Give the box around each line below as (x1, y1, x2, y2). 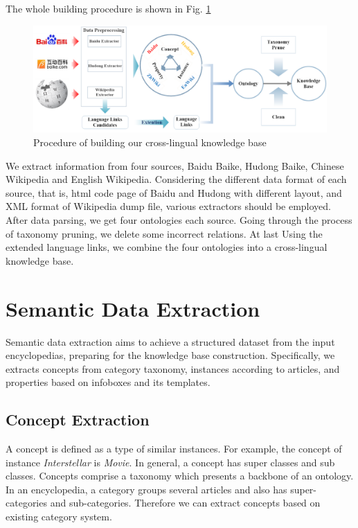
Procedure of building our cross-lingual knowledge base (33, 135, 267, 150)
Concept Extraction (6, 409, 150, 430)
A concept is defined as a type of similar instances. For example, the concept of (6, 441, 342, 456)
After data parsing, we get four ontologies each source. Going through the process (6, 213, 352, 227)
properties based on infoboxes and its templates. (6, 375, 211, 389)
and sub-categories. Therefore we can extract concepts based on (50, 495, 321, 510)
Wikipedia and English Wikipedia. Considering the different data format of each (6, 172, 347, 186)
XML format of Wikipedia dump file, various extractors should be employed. (6, 199, 332, 213)
